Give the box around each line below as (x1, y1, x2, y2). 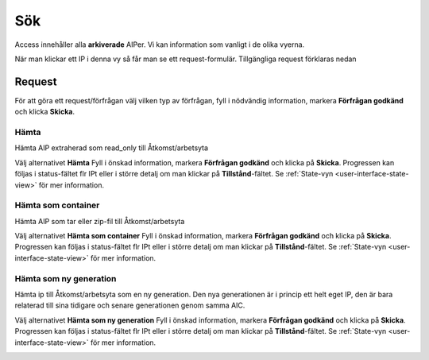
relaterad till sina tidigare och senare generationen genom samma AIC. (14, 300, 245, 310)
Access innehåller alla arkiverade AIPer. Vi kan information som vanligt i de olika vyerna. (14, 40, 305, 49)
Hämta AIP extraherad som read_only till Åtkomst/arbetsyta (14, 143, 209, 153)
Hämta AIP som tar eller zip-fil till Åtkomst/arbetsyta (14, 216, 185, 226)
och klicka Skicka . (14, 107, 75, 117)
